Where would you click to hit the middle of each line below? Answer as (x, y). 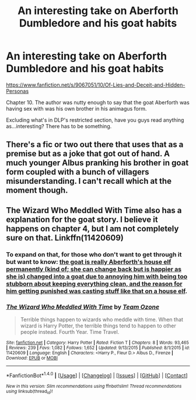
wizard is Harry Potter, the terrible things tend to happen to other (98, 326)
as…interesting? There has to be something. (59, 126)
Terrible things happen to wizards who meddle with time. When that (102, 319)
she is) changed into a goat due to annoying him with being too (97, 276)
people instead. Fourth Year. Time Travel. (70, 331)
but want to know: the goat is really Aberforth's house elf (89, 262)
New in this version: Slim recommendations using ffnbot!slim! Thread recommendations (94, 386)
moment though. (37, 191)
